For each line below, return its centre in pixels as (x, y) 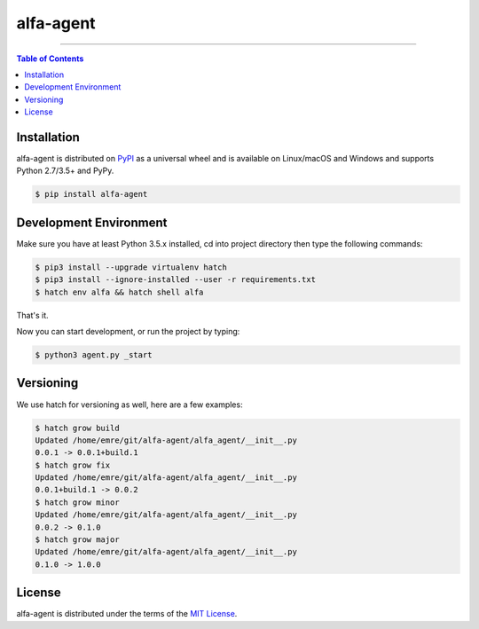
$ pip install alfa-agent (91, 194)
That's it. (32, 315)
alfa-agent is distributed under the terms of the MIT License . (127, 614)
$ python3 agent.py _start (94, 355)
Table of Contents (50, 59)
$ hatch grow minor (77, 502)
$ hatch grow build (77, 428)
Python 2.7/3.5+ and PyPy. (65, 171)
